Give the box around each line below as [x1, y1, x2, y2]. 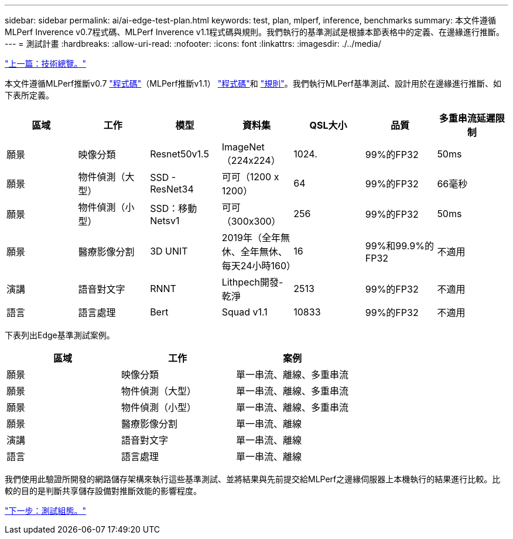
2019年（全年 [221, 232, 281, 243]
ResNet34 [150, 183, 194, 195]
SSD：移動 [150, 202, 197, 214]
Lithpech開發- [221, 276, 283, 288]
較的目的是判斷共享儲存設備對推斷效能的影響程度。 [5, 486, 201, 496]
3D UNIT [150, 245, 188, 257]
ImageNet [221, 141, 265, 153]
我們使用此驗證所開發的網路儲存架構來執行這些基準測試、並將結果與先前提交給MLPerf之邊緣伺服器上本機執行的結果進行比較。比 [5, 474, 501, 484]
